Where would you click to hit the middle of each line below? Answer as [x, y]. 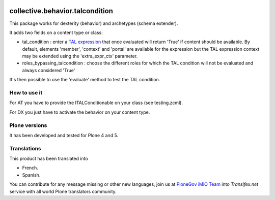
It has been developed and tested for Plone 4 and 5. [64, 135]
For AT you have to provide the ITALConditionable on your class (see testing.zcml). [96, 103]
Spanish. [31, 175]
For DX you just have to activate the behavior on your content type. [80, 112]
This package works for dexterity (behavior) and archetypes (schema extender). [94, 23]
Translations [25, 148]
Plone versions [28, 125]
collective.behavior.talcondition [61, 11]
